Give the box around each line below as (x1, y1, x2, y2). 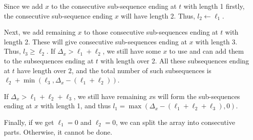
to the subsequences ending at (4, 55, 94, 65)
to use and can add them (169, 46, 244, 56)
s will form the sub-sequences (152, 91, 240, 101)
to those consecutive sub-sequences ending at (84, 27, 218, 37)
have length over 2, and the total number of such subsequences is (17, 65, 211, 75)
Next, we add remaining (4, 27, 76, 37)
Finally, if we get (4, 117, 54, 127)
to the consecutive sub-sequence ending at (51, 1, 177, 11)
